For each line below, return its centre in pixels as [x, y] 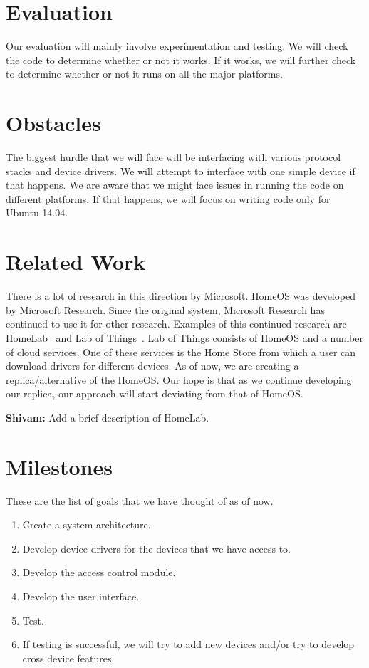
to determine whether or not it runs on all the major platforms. [144, 74]
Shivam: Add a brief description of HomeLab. [108, 417]
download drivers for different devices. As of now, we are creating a [152, 366]
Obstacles [53, 123]
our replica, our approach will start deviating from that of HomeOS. [155, 393]
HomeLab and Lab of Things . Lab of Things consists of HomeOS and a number [184, 337]
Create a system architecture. [87, 525]
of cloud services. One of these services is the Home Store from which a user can [181, 351]
